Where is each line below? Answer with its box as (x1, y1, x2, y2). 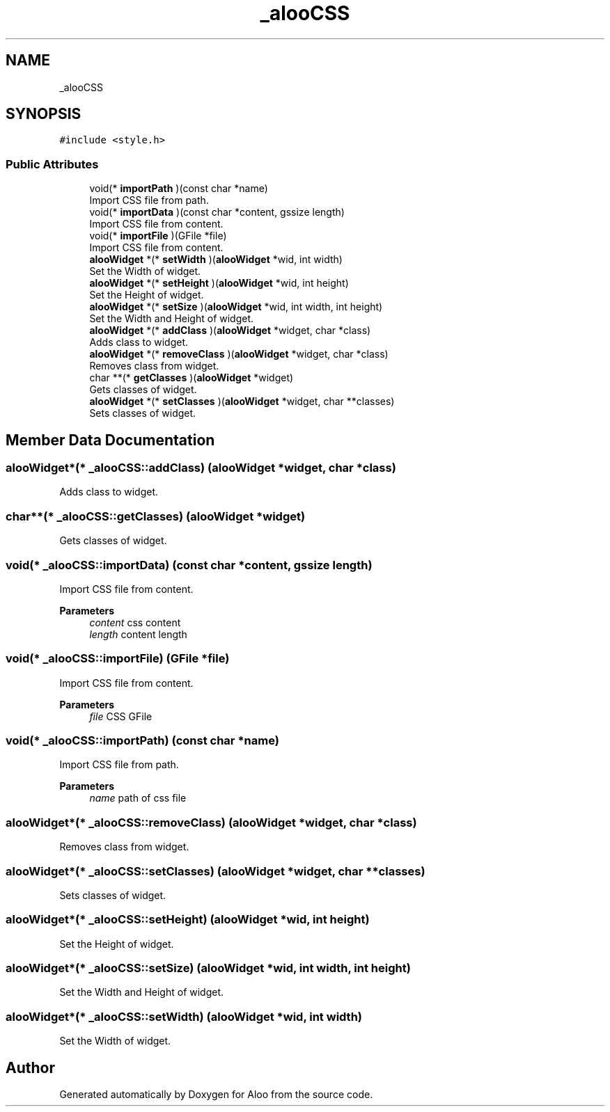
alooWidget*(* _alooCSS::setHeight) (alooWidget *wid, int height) (6, 912, 370, 927)
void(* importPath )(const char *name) (89, 182, 268, 195)
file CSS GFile (89, 710, 152, 722)
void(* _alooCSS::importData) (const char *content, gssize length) (6, 557, 373, 572)
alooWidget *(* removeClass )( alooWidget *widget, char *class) (89, 348, 389, 360)
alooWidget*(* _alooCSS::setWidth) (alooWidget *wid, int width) (6, 1009, 362, 1024)
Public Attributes (6, 157, 99, 171)
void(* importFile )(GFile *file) (89, 230, 227, 242)
